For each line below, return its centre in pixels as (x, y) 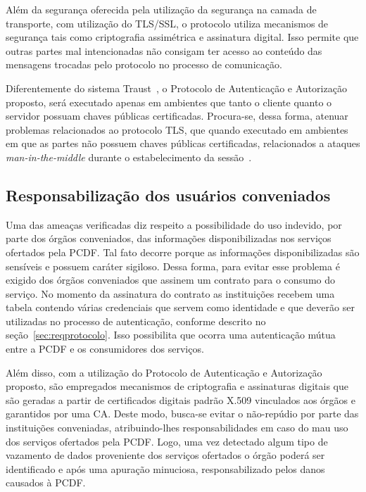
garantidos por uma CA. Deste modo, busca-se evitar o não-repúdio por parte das (182, 414)
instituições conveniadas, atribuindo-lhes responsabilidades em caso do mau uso (177, 428)
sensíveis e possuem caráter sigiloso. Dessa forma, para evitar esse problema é (173, 266)
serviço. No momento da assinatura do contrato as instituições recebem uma (170, 293)
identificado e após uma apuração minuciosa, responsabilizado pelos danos (165, 468)
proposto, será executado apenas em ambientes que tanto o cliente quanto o (169, 102)
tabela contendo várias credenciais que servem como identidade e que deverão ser (180, 307)
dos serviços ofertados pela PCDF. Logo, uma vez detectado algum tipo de (167, 441)
